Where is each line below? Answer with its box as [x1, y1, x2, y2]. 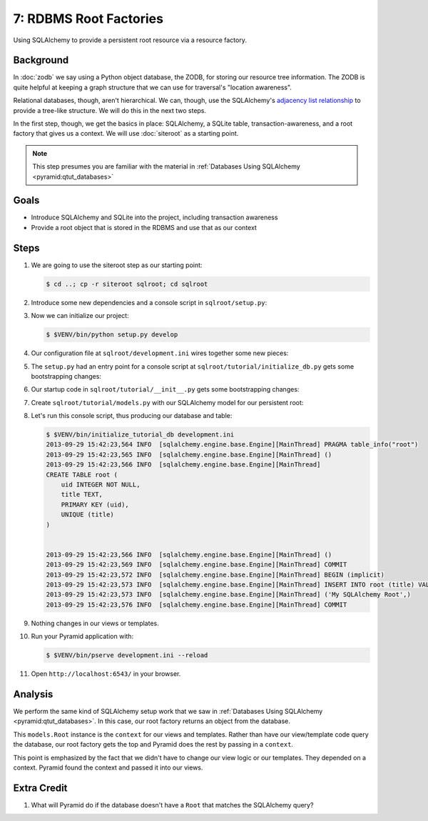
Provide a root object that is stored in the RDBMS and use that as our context [31, 223, 257, 232]
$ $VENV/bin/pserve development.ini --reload [46, 651, 208, 660]
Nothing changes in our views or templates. [31, 619, 160, 627]
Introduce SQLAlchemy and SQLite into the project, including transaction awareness [31, 213, 278, 222]
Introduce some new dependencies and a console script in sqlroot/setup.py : [31, 298, 267, 307]
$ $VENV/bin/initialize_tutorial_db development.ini [46, 431, 235, 439]
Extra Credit [13, 782, 68, 794]
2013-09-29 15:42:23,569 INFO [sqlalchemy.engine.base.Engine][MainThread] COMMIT [46, 561, 347, 569]
